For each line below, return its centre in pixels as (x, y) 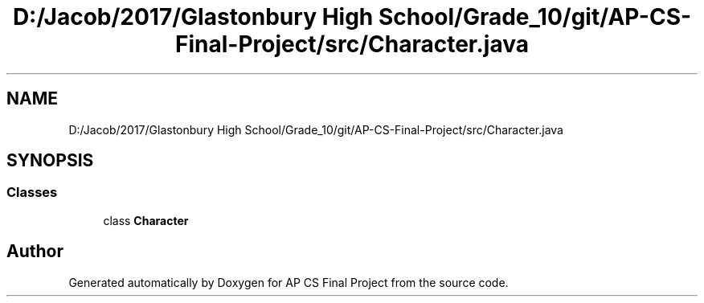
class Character (146, 220)
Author (35, 252)
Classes (32, 192)
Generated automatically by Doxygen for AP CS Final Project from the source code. (289, 282)
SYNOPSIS (50, 161)
